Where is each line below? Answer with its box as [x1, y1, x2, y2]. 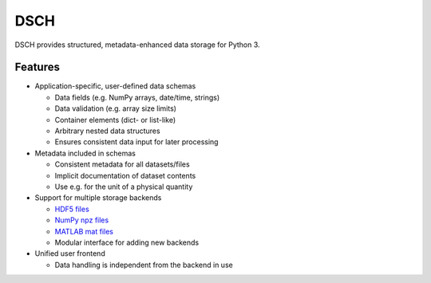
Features [14, 61, 60, 74]
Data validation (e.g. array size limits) [54, 104, 177, 113]
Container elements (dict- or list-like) [54, 115, 176, 124]
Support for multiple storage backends [34, 193, 162, 202]
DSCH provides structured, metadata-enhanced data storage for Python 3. [14, 40, 260, 49]
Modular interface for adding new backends [54, 238, 200, 247]
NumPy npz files [54, 215, 109, 225]
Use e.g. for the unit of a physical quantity [54, 182, 193, 191]
